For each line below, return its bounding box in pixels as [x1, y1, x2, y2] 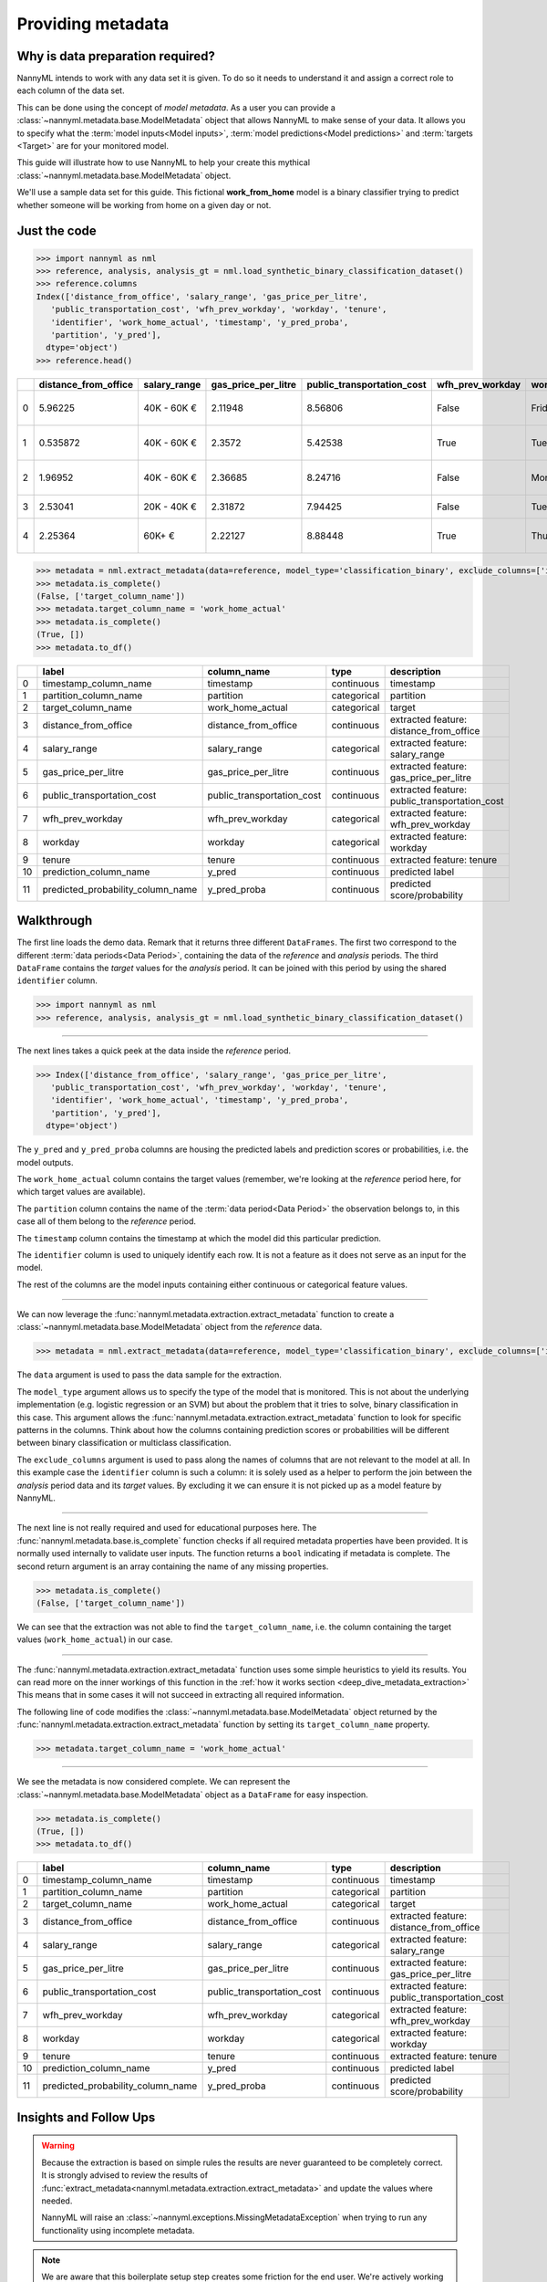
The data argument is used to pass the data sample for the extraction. [16, 1369, 283, 1380]
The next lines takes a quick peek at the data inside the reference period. [16, 1045, 292, 1056]
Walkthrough [16, 913, 93, 928]
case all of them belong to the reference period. [16, 1216, 196, 1227]
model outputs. [16, 1157, 74, 1167]
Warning [41, 2141, 75, 2151]
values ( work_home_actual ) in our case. [16, 1634, 173, 1645]
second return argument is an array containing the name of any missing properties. [16, 1561, 329, 1572]
